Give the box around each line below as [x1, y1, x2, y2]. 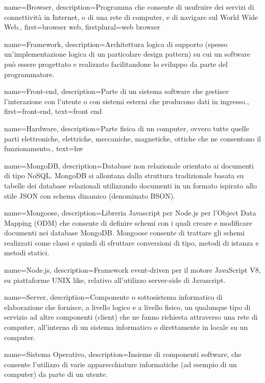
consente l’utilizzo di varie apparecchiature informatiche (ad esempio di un [4, 358, 237, 369]
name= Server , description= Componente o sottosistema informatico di [4, 292, 223, 302]
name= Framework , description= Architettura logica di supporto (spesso [4, 38, 228, 49]
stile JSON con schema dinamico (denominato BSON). [4, 190, 175, 201]
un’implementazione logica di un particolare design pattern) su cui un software [4, 49, 250, 59]
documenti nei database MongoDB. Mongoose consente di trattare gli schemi [4, 227, 245, 238]
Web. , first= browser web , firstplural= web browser [4, 21, 160, 32]
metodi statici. [4, 247, 50, 258]
